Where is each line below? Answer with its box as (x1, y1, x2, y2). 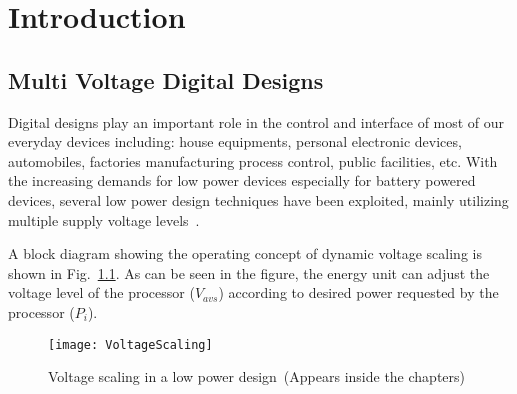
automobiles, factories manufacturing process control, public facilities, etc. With (8, 150, 498, 171)
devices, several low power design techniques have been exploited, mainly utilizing (8, 189, 509, 210)
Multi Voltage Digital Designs (8, 64, 324, 95)
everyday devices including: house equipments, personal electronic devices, (8, 131, 462, 152)
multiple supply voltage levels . (8, 209, 200, 230)
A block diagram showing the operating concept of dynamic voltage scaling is (8, 243, 482, 264)
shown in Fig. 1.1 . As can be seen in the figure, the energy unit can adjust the (8, 262, 490, 283)
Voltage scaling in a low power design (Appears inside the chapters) (48, 366, 465, 387)
